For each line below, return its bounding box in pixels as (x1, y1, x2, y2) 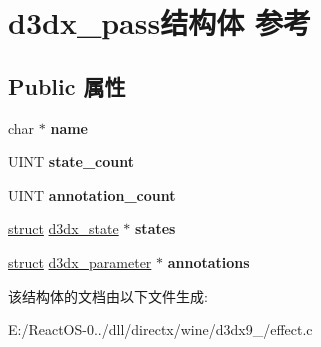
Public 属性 (8, 70, 126, 101)
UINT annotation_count (8, 184, 176, 205)
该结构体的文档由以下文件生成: (8, 285, 208, 306)
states (135, 218, 176, 239)
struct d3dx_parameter (8, 251, 152, 272)
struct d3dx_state (8, 218, 119, 239)
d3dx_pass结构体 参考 (8, 2, 311, 43)
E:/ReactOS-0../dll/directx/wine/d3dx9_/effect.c (8, 319, 313, 340)
